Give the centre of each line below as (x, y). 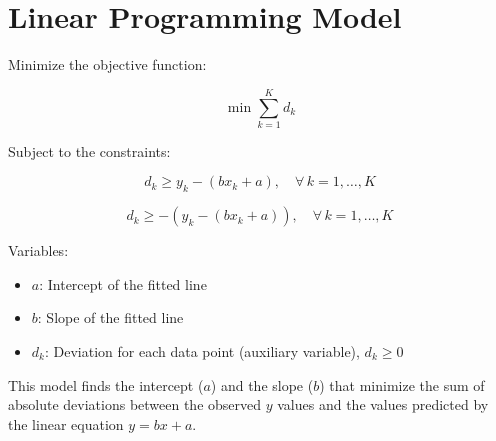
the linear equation (66, 423)
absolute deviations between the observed (135, 404)
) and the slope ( (262, 384)
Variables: (38, 250)
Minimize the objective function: (107, 64)
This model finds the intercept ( (106, 384)
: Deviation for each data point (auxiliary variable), (202, 351)
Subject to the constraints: (89, 150)
